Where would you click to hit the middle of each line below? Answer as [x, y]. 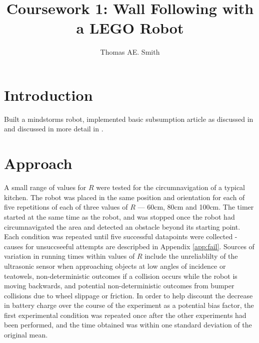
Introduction [48, 95]
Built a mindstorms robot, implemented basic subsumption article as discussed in [129, 119]
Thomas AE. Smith [130, 52]
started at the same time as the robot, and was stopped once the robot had [119, 216]
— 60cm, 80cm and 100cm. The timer [196, 207]
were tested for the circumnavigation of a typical [170, 187]
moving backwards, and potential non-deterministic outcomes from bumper [119, 286]
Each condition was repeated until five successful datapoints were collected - [121, 236]
